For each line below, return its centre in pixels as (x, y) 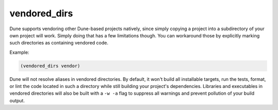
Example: (19, 52)
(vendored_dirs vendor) (50, 66)
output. (17, 100)
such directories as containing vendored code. (59, 43)
